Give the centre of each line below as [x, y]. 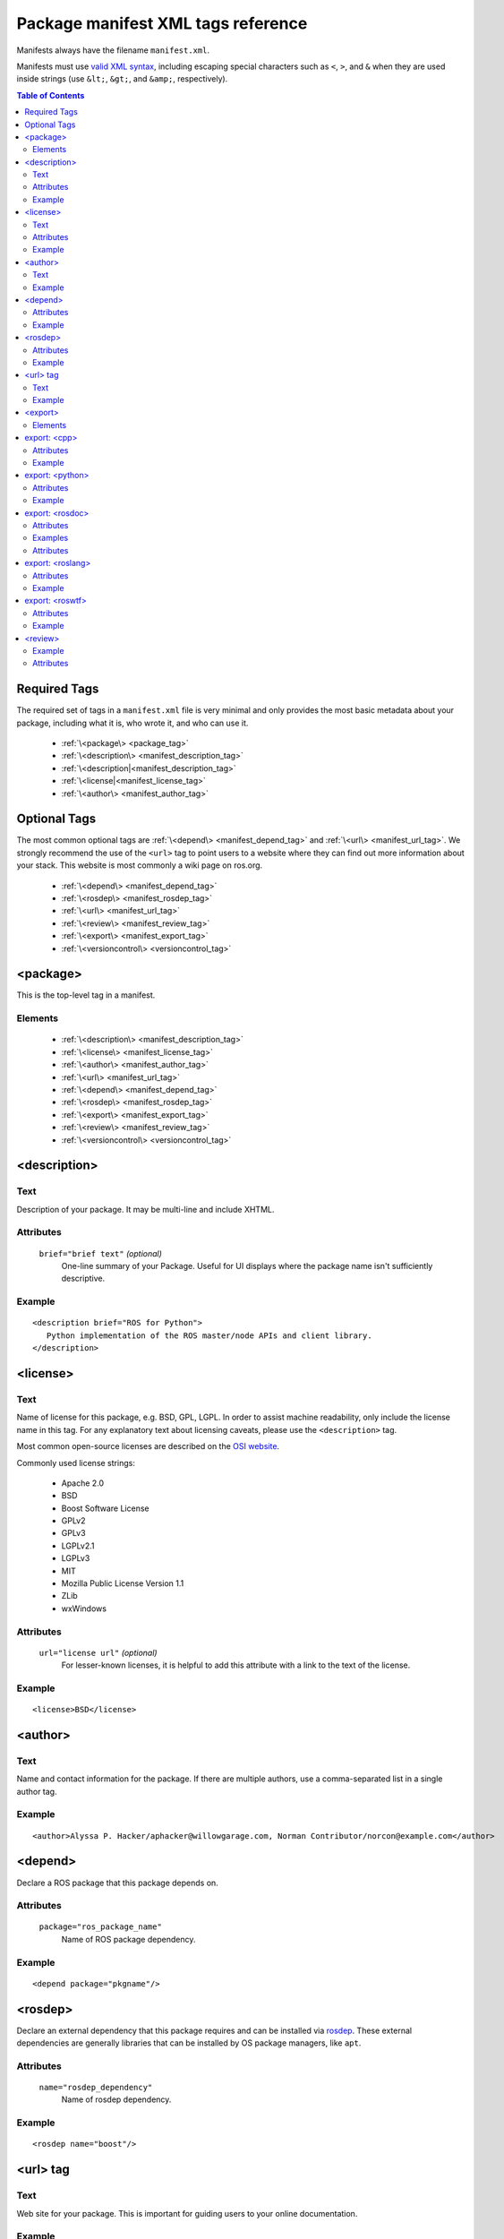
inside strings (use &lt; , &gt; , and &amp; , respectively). [122, 79]
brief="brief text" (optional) [101, 1253]
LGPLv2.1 [78, 1546]
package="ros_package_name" [101, 1927]
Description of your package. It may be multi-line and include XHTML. [145, 1209]
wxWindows [84, 1608]
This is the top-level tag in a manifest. [86, 995]
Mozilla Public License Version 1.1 [123, 1583]
